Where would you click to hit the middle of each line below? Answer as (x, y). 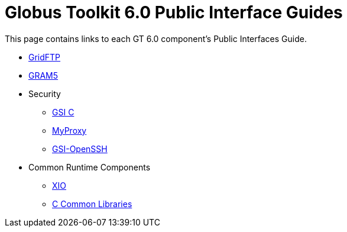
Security (45, 94)
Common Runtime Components (90, 167)
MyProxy (69, 130)
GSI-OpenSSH (80, 149)
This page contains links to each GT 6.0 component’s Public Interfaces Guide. (156, 38)
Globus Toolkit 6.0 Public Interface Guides (174, 12)
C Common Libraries (92, 204)
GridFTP (45, 57)
